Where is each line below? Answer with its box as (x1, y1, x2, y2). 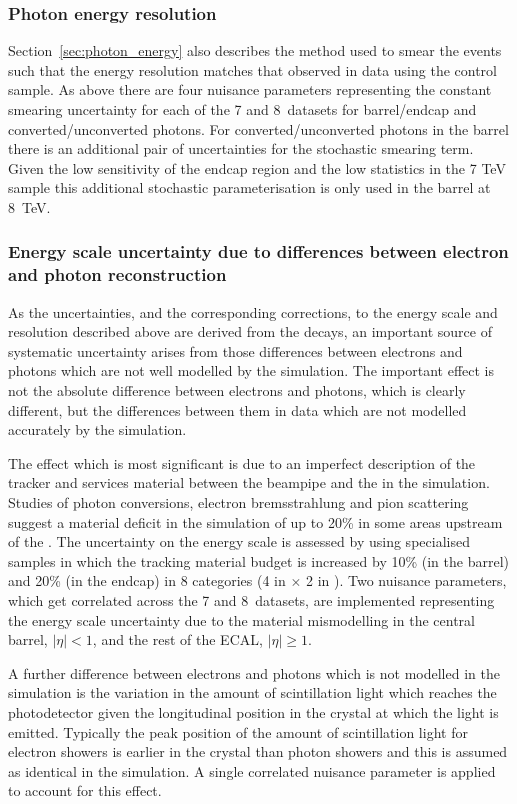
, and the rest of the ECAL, (92, 629, 263, 650)
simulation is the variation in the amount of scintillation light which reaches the (8, 682, 497, 703)
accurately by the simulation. (8, 419, 187, 440)
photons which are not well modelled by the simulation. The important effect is (8, 360, 495, 381)
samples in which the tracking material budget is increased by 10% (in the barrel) (8, 550, 509, 571)
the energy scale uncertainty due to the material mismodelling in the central (8, 609, 475, 630)
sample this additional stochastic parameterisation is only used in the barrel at (8, 177, 491, 198)
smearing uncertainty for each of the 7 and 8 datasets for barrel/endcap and (8, 99, 477, 119)
